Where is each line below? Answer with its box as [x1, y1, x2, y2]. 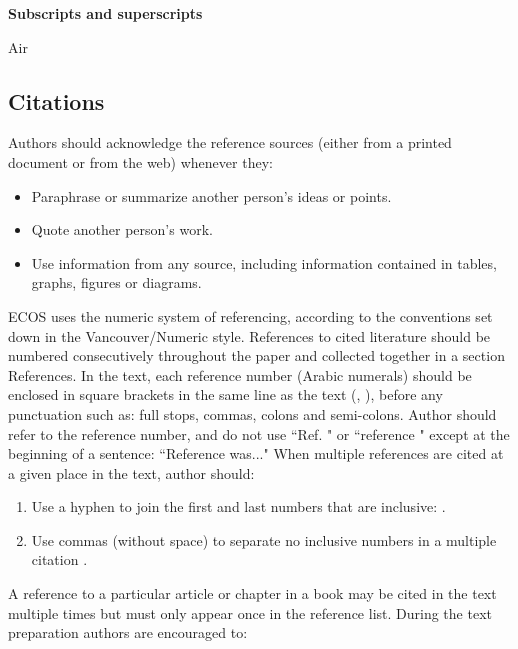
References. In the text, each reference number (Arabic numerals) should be [8, 364, 472, 385]
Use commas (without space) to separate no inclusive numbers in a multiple [31, 529, 497, 550]
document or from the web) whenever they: [8, 151, 273, 172]
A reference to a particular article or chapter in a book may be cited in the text [8, 583, 497, 604]
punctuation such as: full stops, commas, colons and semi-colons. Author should [8, 403, 497, 424]
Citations [8, 85, 105, 116]
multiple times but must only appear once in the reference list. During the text [8, 602, 492, 623]
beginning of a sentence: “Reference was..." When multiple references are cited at [8, 443, 504, 464]
